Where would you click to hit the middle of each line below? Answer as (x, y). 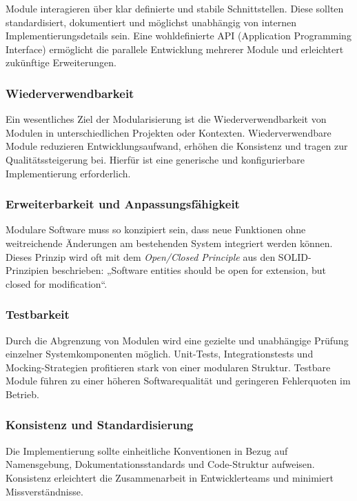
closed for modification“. (57, 283)
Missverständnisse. (44, 491)
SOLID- (295, 256)
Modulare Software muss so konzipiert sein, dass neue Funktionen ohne (156, 229)
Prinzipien (27, 270)
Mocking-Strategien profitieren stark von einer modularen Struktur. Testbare (168, 367)
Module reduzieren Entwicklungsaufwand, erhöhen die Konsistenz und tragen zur (177, 146)
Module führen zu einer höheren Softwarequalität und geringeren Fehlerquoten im (178, 381)
